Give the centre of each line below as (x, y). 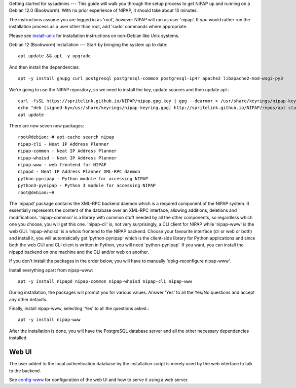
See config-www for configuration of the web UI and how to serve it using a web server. (99, 380)
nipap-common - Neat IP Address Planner (67, 151)
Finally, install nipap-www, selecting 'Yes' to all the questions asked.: (79, 309)
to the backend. (25, 371)
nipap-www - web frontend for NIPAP (62, 165)
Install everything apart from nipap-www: (51, 270)
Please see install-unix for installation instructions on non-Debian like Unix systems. (94, 36)
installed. (18, 338)
